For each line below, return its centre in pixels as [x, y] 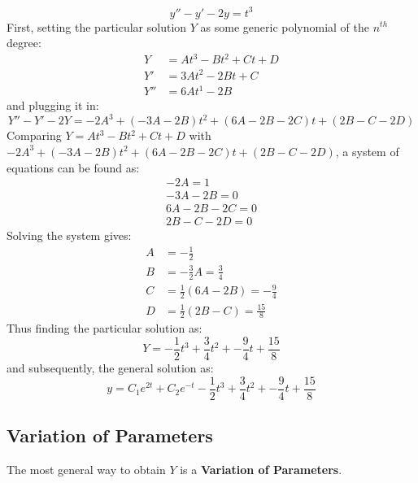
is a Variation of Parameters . [261, 469]
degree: [24, 43]
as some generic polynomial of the [285, 26]
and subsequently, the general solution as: [110, 368]
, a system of [367, 151]
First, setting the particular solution [97, 26]
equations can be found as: [73, 167]
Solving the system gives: [69, 235]
